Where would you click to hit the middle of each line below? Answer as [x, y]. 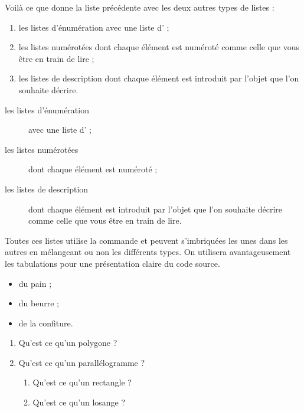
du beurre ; [39, 303]
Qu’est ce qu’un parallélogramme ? [82, 362]
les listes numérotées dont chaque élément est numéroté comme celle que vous [159, 47]
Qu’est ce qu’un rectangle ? [82, 382]
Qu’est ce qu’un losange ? [79, 402]
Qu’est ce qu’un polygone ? [68, 343]
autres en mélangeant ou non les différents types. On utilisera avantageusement [148, 252]
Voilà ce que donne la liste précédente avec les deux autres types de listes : [140, 7]
